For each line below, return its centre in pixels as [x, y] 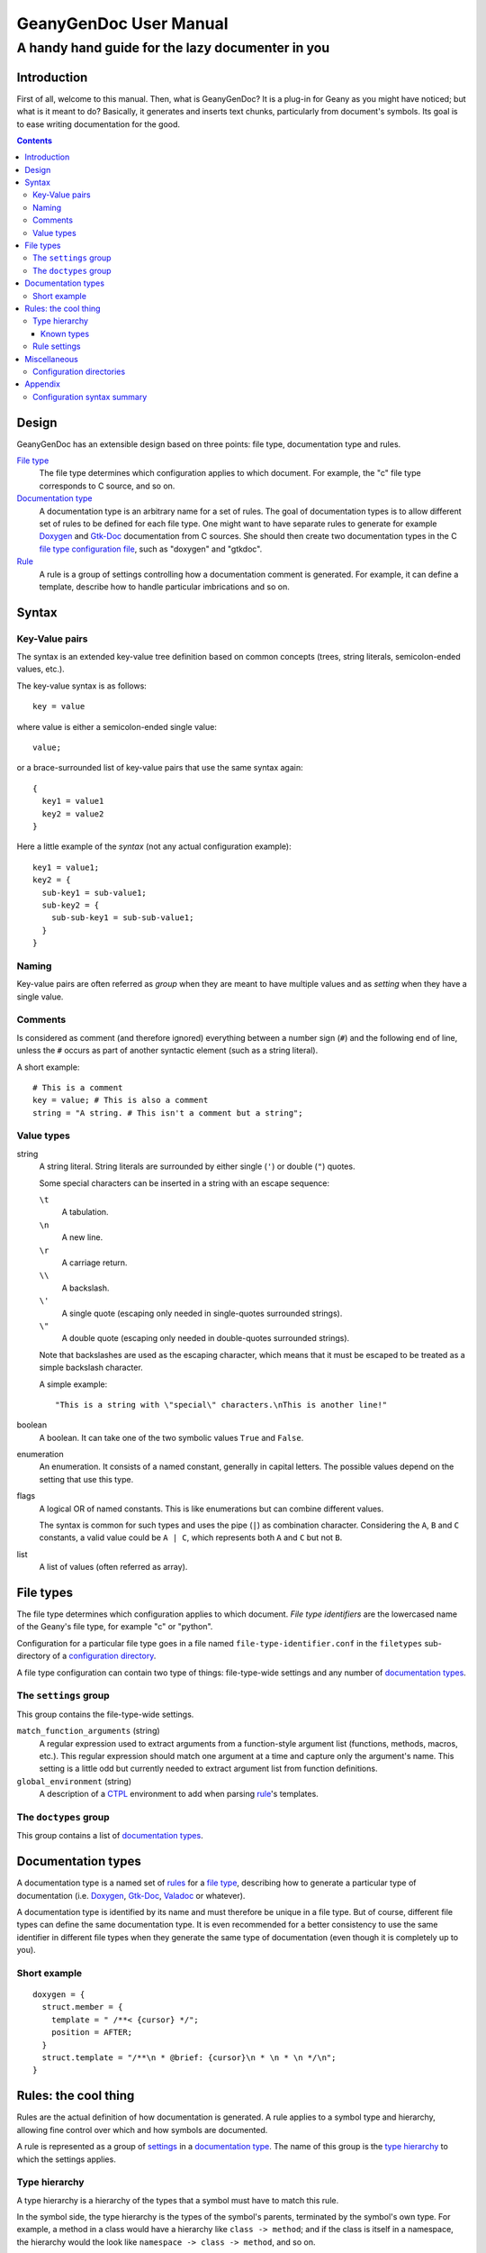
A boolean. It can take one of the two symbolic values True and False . [171, 1437]
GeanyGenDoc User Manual [122, 23]
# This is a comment [78, 1087]
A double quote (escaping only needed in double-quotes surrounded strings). [206, 1338]
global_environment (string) [74, 1781]
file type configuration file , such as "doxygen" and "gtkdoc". [151, 549]
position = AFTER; [92, 2033]
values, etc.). [40, 669]
